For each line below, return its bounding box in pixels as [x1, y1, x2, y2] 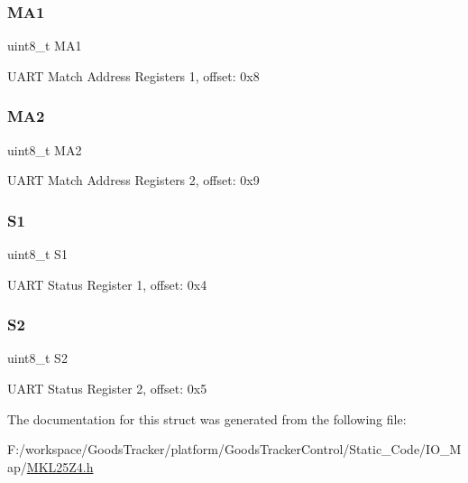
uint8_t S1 [7, 245, 68, 264]
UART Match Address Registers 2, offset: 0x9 [7, 171, 260, 190]
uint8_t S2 [7, 348, 68, 367]
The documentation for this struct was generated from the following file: [7, 409, 407, 428]
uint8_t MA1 [7, 36, 82, 55]
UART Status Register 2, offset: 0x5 [7, 379, 207, 398]
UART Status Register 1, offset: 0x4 [7, 274, 207, 293]
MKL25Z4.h [26, 457, 94, 476]
